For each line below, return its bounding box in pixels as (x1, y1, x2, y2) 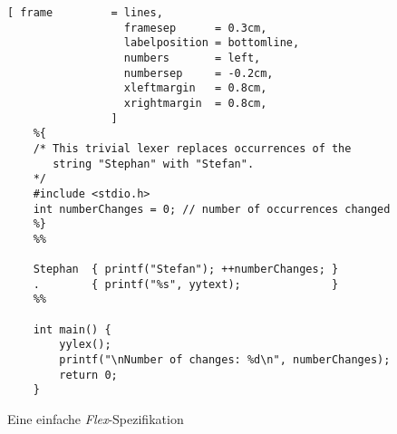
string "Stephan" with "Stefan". (53, 157, 255, 170)
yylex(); (59, 338, 111, 352)
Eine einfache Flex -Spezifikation (7, 410, 184, 429)
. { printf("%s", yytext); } (33, 277, 339, 291)
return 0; (59, 368, 118, 381)
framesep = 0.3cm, (123, 21, 267, 34)
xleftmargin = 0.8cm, (123, 82, 267, 95)
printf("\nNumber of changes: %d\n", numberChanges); (59, 353, 391, 367)
